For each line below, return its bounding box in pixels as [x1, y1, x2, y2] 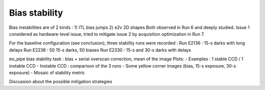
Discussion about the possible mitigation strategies [9, 79, 112, 85]
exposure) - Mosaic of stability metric [9, 69, 85, 75]
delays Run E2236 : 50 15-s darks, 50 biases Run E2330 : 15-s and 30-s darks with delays [9, 47, 191, 53]
